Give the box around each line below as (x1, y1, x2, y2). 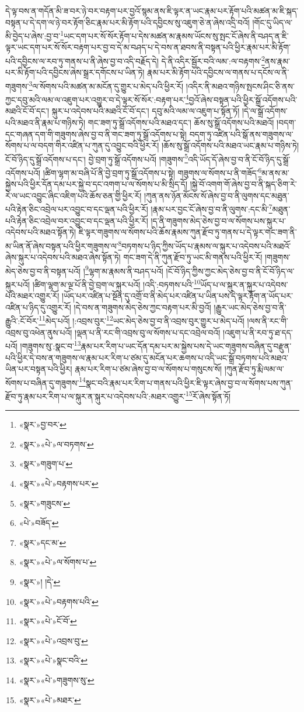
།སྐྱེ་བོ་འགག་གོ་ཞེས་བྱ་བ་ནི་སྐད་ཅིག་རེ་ (190, 178, 297, 190)
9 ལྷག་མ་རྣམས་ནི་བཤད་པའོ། (85, 263, 163, 277)
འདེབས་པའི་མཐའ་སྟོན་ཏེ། (5, 226, 76, 238)
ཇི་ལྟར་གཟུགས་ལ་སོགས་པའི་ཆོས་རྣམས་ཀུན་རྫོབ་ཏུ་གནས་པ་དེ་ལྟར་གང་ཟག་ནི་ (78, 226, 297, 238)
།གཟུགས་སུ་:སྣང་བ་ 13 (20, 338, 81, 352)
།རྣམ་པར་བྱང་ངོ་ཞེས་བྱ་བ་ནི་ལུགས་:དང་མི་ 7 (151, 201, 272, 215)
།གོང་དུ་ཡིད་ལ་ (252, 16, 293, 28)
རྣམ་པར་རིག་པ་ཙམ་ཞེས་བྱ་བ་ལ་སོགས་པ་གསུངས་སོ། (75, 363, 222, 375)
